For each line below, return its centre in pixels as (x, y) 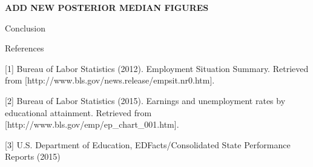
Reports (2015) (33, 156)
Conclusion (25, 28)
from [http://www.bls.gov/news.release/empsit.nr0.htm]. (110, 80)
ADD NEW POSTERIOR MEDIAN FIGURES (107, 7)
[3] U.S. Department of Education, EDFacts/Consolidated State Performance (148, 144)
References (25, 48)
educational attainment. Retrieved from (78, 112)
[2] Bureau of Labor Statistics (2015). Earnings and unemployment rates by (145, 100)
